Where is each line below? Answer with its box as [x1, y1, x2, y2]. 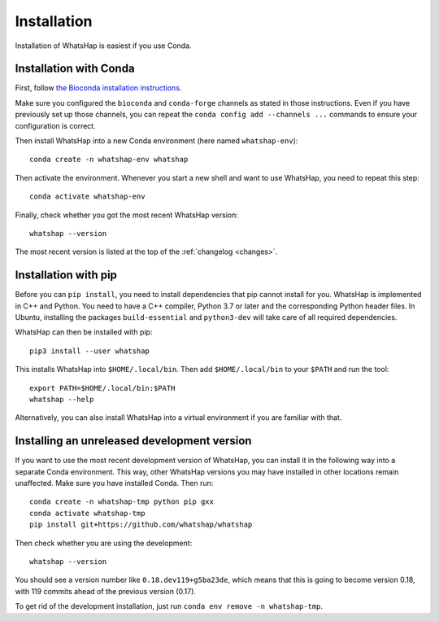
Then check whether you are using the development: [15, 538, 193, 548]
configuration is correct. [15, 120, 97, 130]
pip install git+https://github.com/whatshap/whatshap [29, 520, 253, 529]
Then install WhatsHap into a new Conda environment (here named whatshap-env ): [15, 136, 298, 146]
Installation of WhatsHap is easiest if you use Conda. [15, 41, 192, 50]
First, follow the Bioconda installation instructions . [15, 83, 182, 93]
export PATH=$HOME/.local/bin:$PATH [29, 383, 176, 392]
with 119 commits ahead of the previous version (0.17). [15, 586, 197, 596]
